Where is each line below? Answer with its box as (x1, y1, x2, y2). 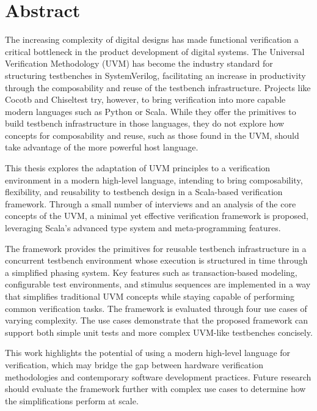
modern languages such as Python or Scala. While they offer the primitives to (5, 105, 296, 117)
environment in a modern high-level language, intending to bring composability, (5, 173, 303, 186)
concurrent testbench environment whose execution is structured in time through (5, 254, 308, 267)
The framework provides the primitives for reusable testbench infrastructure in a (5, 242, 307, 254)
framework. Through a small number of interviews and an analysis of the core (5, 197, 296, 210)
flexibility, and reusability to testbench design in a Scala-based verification (5, 185, 283, 198)
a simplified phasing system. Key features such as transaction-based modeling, (5, 265, 297, 278)
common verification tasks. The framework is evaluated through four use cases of (5, 302, 307, 314)
